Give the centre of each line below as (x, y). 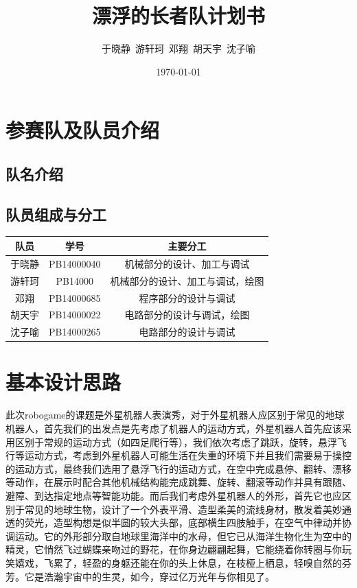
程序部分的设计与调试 (187, 297)
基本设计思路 (64, 382)
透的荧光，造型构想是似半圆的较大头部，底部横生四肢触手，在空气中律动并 (174, 522)
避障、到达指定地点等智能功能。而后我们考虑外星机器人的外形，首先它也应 (174, 495)
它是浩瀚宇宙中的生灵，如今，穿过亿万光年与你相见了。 (149, 576)
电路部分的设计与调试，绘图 (187, 315)
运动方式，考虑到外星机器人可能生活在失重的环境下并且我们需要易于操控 (188, 455)
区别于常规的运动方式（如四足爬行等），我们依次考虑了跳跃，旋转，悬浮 (176, 442)
